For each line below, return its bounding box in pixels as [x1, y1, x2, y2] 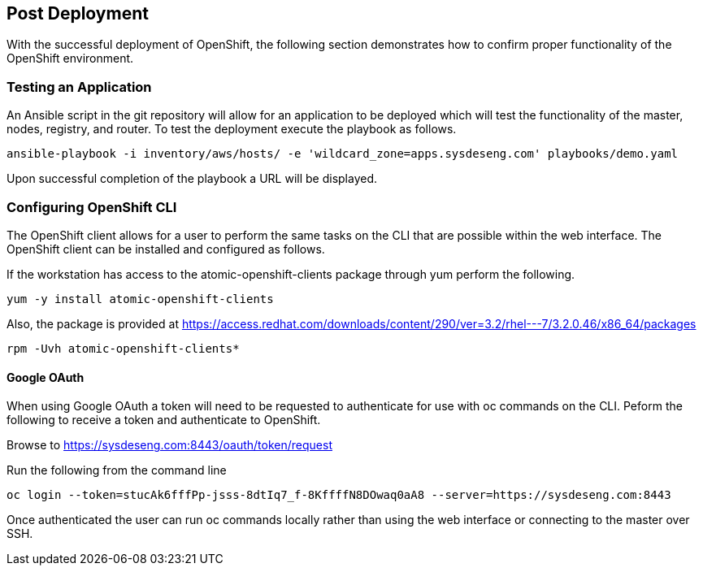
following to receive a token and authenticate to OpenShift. [7, 413, 321, 427]
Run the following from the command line [7, 463, 227, 478]
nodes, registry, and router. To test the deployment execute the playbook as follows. [7, 122, 457, 136]
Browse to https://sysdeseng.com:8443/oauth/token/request [7, 438, 332, 453]
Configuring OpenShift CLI [7, 198, 177, 215]
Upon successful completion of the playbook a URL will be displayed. [7, 171, 378, 186]
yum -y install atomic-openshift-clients [7, 292, 274, 305]
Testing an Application [7, 78, 152, 95]
